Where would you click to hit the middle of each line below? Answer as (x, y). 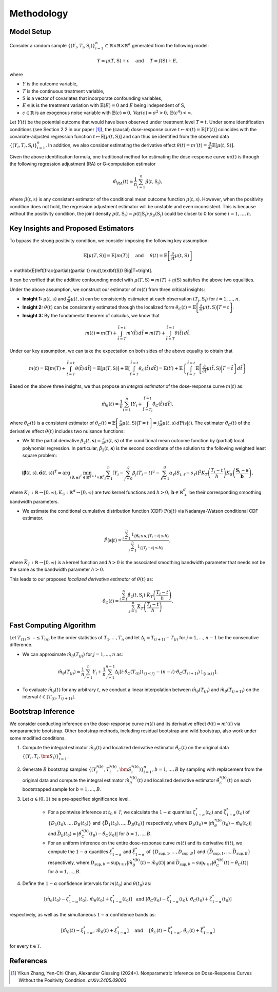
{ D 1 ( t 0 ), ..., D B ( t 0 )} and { (76, 824)
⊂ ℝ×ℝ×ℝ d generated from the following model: (157, 45)
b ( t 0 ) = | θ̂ (71, 834)
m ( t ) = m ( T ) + (101, 333)
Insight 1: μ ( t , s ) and (44, 299)
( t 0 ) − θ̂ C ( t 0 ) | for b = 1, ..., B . (120, 834)
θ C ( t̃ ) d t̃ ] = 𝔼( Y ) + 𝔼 (161, 369)
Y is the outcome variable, (50, 84)
